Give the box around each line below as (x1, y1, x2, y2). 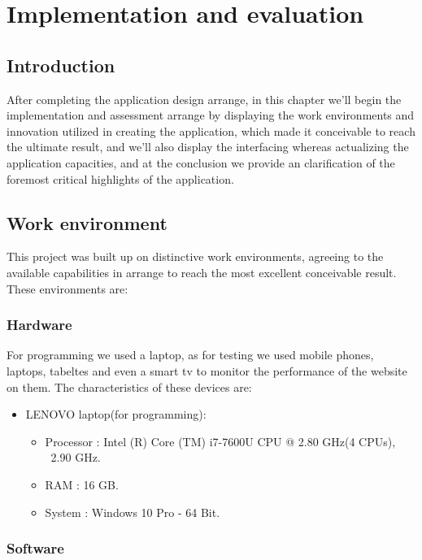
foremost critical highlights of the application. (7, 170, 234, 187)
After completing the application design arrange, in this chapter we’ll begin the (7, 90, 402, 107)
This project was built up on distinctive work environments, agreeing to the (7, 248, 384, 265)
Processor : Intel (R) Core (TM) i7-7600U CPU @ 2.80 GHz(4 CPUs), (45, 432, 396, 449)
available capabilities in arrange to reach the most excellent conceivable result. (7, 263, 397, 280)
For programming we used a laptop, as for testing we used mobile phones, (7, 346, 374, 363)
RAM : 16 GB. (45, 475, 119, 493)
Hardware (7, 315, 72, 335)
